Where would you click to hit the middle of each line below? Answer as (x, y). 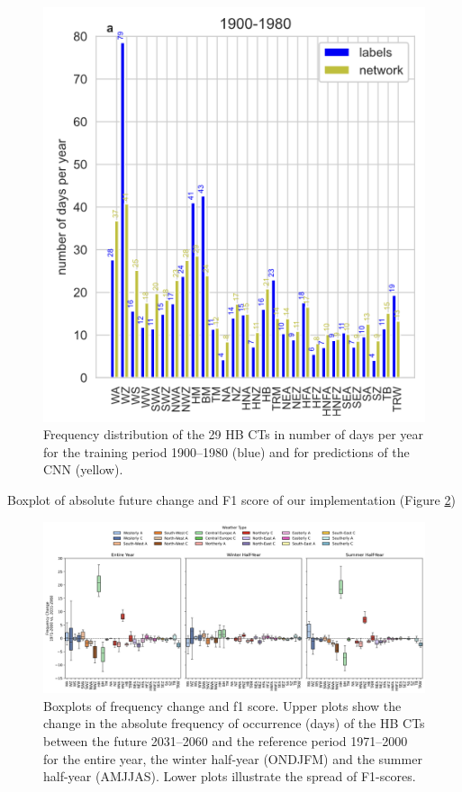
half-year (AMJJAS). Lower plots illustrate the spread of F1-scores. (230, 776)
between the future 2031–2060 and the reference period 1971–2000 (226, 740)
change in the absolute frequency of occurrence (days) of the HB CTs (234, 723)
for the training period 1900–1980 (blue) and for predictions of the (226, 451)
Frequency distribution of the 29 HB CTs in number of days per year (234, 434)
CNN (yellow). (83, 469)
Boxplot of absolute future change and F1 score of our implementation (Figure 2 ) (231, 500)
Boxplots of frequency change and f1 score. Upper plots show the (222, 705)
